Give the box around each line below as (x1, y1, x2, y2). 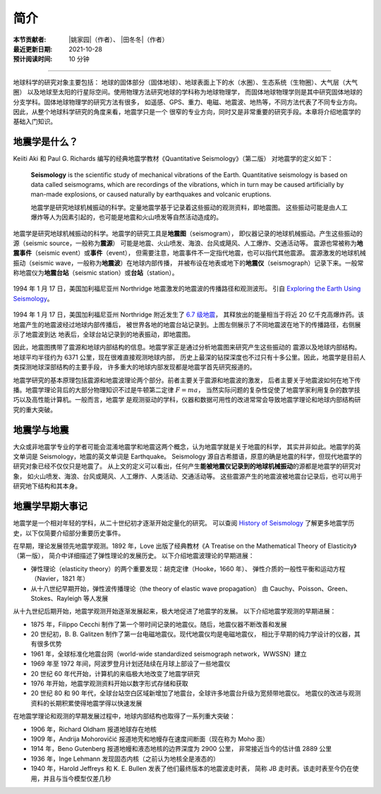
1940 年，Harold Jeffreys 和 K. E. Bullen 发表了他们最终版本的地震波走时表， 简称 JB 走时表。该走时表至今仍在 (30, 764, 353, 773)
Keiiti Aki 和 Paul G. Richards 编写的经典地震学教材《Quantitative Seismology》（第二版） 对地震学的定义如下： (13, 154, 334, 163)
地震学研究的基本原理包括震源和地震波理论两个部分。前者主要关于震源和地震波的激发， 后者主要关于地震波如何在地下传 (13, 376, 361, 384)
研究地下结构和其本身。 (13, 482, 81, 490)
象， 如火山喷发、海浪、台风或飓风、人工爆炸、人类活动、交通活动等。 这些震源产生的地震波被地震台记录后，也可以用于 (13, 472, 363, 480)
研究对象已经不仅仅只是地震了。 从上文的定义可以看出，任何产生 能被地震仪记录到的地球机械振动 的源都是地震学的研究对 (13, 462, 361, 470)
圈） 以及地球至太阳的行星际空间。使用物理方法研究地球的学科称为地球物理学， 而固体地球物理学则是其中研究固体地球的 (13, 88, 363, 97)
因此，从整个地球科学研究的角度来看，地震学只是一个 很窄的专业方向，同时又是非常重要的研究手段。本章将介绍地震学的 (13, 107, 361, 116)
